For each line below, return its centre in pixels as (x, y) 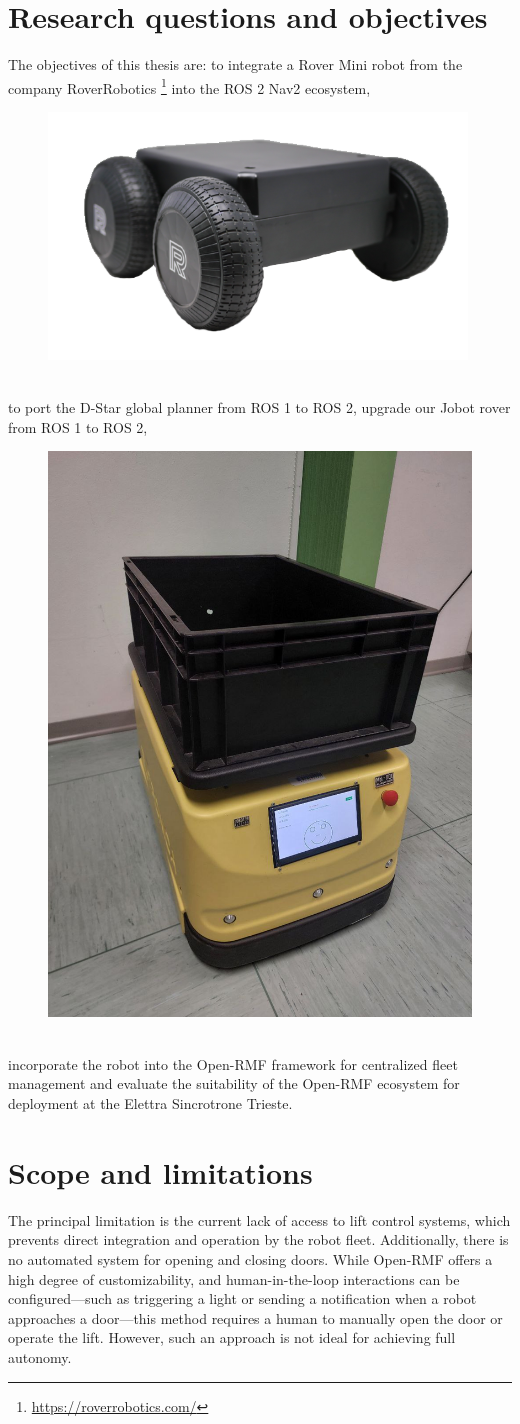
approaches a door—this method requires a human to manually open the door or (255, 1317)
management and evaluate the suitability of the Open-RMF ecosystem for (234, 1083)
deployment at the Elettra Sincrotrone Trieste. (150, 1103)
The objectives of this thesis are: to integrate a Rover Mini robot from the (235, 64)
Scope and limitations (160, 1171)
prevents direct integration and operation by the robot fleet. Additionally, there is (258, 1239)
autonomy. (40, 1356)
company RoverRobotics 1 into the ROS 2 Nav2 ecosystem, (189, 86)
